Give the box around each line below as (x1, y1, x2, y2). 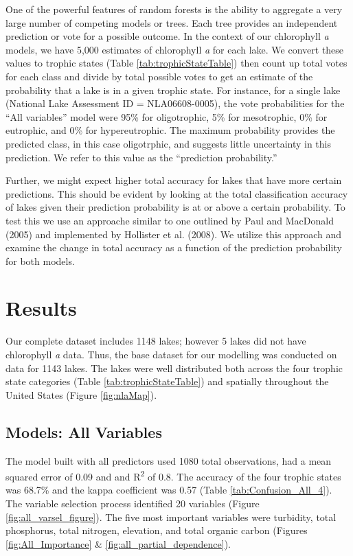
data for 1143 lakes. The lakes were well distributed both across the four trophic (5, 360, 343, 375)
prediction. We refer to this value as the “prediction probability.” (5, 150, 277, 164)
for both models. (5, 253, 75, 268)
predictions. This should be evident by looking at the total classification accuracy (5, 186, 348, 200)
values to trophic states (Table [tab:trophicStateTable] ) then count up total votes (5, 56, 348, 70)
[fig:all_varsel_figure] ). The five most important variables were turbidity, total (5, 509, 337, 524)
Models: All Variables (5, 421, 162, 442)
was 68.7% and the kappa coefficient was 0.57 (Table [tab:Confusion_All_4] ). (5, 483, 332, 497)
